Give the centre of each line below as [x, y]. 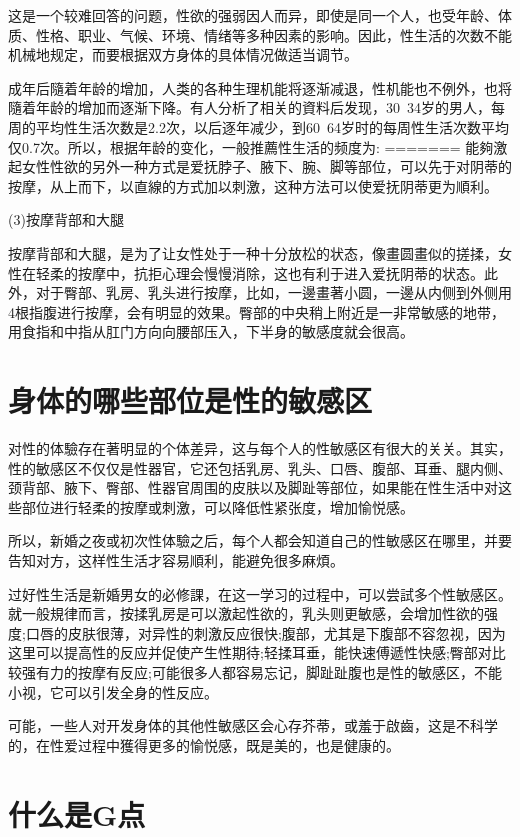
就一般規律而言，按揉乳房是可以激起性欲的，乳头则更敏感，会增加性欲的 [246, 613]
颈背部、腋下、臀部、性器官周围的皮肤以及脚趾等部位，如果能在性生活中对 [253, 487]
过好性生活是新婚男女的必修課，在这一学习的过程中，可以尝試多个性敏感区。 [260, 593]
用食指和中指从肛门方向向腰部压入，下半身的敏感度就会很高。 [211, 331]
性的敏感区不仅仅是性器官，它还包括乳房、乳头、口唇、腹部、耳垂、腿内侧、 [260, 467]
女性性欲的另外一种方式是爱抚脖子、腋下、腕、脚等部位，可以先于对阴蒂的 [266, 166]
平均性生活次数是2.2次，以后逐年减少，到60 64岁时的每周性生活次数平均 [272, 126]
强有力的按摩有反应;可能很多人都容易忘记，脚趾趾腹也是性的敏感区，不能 [261, 671]
